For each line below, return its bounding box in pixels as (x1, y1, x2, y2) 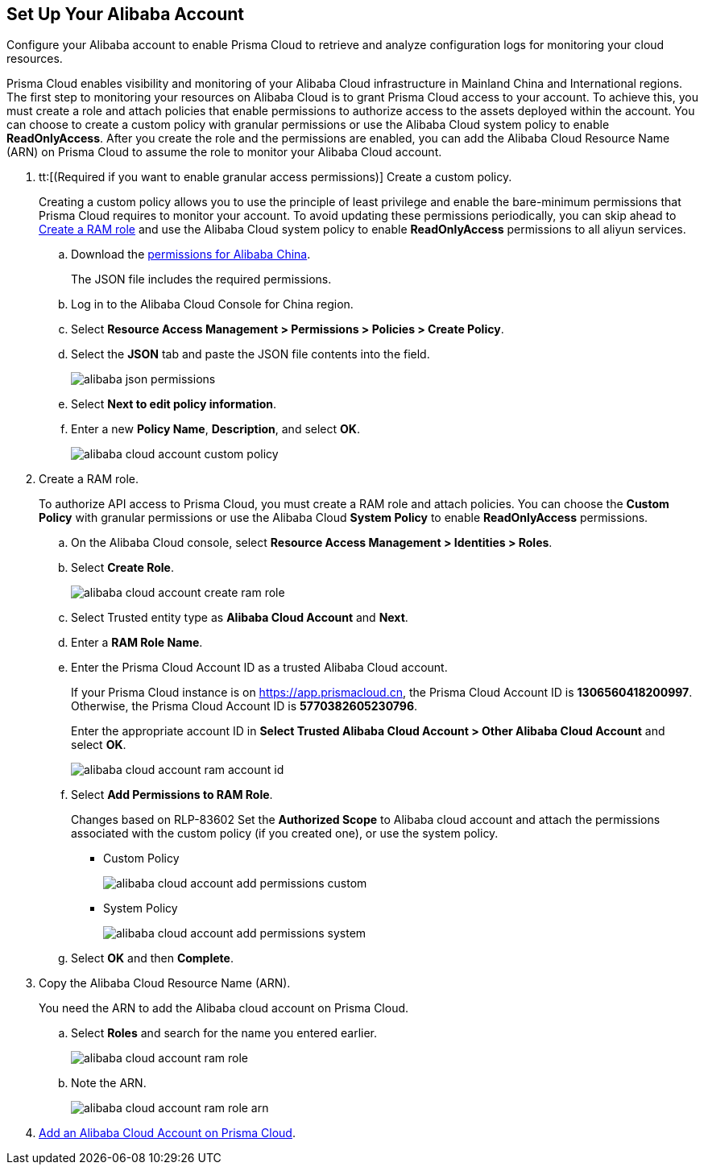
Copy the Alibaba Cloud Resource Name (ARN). (39, 976, 291, 991)
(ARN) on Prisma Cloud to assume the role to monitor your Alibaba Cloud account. (6, 145, 442, 159)
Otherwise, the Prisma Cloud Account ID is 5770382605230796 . (71, 699, 418, 714)
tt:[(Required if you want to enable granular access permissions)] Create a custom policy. (39, 170, 512, 184)
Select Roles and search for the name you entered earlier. (71, 1026, 377, 1041)
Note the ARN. (71, 1076, 147, 1090)
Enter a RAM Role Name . (71, 635, 203, 650)
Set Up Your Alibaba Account (6, 4, 244, 24)
